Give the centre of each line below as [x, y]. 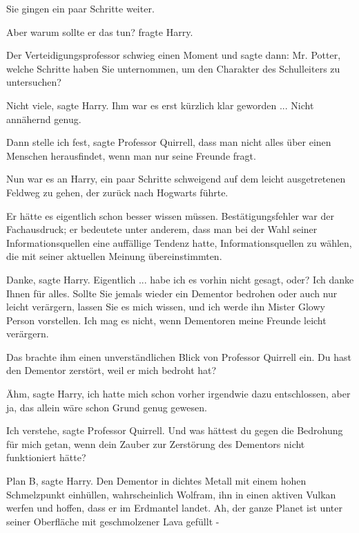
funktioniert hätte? [46, 457]
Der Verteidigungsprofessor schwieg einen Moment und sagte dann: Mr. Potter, [174, 55]
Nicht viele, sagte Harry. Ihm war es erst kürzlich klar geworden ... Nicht [160, 105]
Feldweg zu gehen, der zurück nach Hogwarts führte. [117, 192]
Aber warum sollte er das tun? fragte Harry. [100, 31]
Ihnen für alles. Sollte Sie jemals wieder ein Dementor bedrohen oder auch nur [172, 293]
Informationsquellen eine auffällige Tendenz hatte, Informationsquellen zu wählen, [179, 242]
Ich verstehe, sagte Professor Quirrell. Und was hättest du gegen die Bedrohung [175, 430]
